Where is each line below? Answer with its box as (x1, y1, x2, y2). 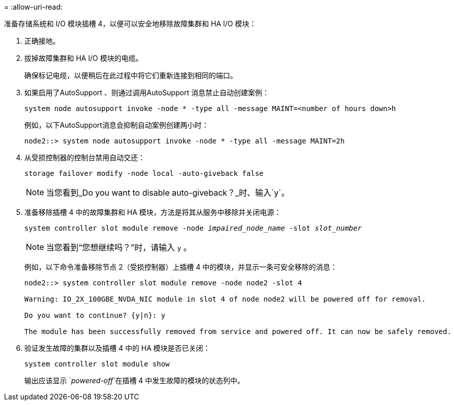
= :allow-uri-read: (4, 3, 63, 11)
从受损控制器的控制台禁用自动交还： (24, 153, 145, 162)
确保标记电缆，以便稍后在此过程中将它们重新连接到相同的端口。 (24, 71, 237, 80)
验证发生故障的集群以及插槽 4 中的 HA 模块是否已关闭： (24, 344, 210, 352)
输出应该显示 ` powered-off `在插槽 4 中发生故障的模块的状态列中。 (24, 376, 245, 385)
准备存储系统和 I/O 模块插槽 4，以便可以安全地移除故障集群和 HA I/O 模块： (4, 19, 256, 28)
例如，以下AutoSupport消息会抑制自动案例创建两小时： (24, 121, 209, 129)
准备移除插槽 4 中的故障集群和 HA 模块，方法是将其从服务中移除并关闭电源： (24, 208, 281, 216)
